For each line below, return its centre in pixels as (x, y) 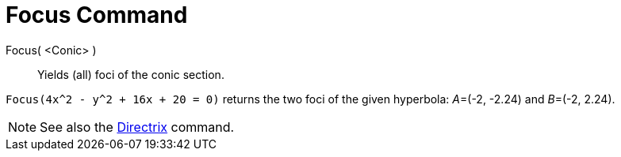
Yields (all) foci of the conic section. (131, 74)
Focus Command (97, 15)
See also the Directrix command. (137, 127)
